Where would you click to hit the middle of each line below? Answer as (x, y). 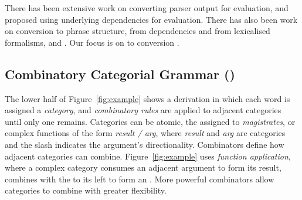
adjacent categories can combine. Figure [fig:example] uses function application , (148, 156)
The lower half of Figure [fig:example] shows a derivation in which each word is (147, 98)
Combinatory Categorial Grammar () (120, 74)
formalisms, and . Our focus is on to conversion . (92, 42)
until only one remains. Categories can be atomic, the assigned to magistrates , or (150, 121)
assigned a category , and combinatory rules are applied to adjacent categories (143, 110)
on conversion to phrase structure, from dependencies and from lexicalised (138, 31)
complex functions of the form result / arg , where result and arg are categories (145, 133)
